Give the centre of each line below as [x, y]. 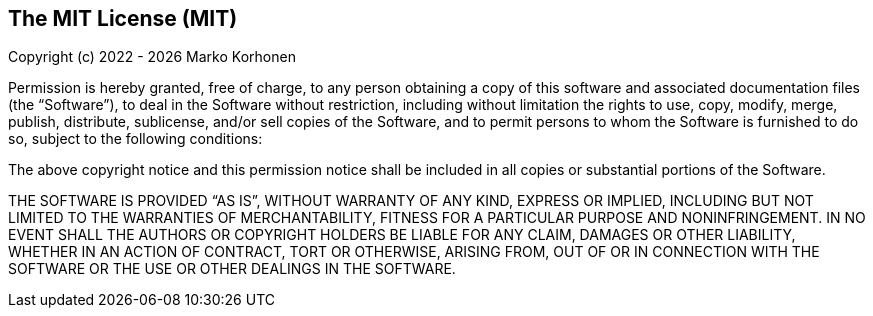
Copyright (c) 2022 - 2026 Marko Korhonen [152, 57]
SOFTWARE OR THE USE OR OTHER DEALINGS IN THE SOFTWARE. [232, 269]
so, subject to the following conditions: [135, 139]
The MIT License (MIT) [123, 18]
